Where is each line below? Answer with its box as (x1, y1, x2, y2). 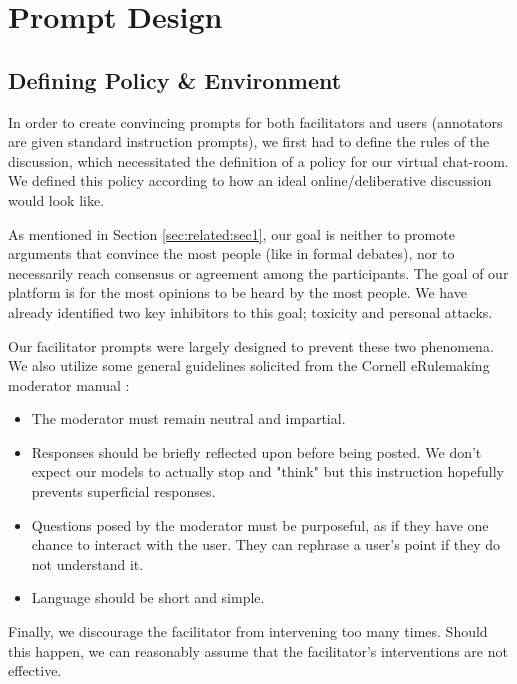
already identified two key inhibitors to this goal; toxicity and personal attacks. (8, 301, 493, 322)
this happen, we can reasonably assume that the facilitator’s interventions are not (8, 640, 508, 661)
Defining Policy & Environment (8, 64, 342, 95)
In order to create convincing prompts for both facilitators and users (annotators (8, 111, 503, 132)
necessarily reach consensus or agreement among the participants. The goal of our (8, 262, 509, 283)
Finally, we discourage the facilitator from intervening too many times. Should (8, 621, 488, 642)
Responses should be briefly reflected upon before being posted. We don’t (31, 441, 482, 462)
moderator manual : (8, 374, 130, 395)
